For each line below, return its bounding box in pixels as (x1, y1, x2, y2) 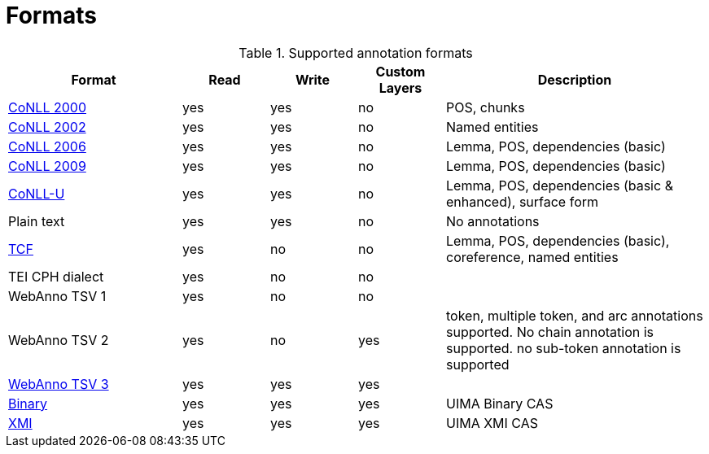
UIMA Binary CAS (446, 395, 554, 412)
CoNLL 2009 (8, 157, 86, 174)
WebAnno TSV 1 (8, 287, 107, 304)
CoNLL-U (8, 185, 65, 202)
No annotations (446, 212, 540, 229)
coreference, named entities (446, 248, 619, 265)
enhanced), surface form (446, 193, 599, 210)
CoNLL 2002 (8, 118, 86, 135)
